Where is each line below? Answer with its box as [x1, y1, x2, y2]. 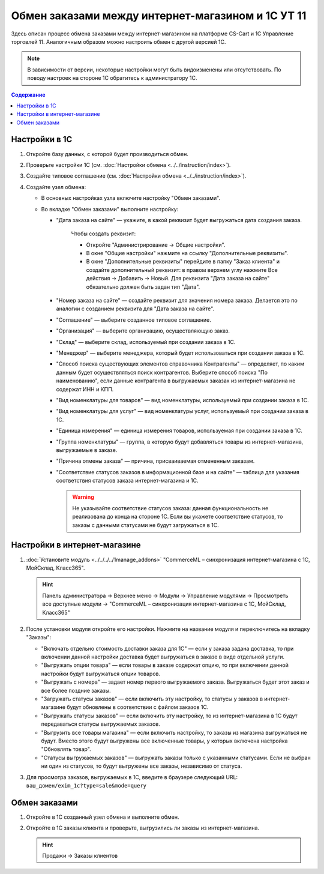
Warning [72, 493, 94, 501]
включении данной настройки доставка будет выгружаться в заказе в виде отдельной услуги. [41, 653, 285, 660]
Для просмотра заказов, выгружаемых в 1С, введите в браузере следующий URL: [26, 773, 238, 780]
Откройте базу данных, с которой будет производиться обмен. [26, 150, 188, 157]
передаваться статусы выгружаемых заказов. [41, 720, 160, 728]
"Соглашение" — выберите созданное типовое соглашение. [56, 316, 211, 324]
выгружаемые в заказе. [56, 446, 118, 453]
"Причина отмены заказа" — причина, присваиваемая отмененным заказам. [56, 457, 255, 465]
